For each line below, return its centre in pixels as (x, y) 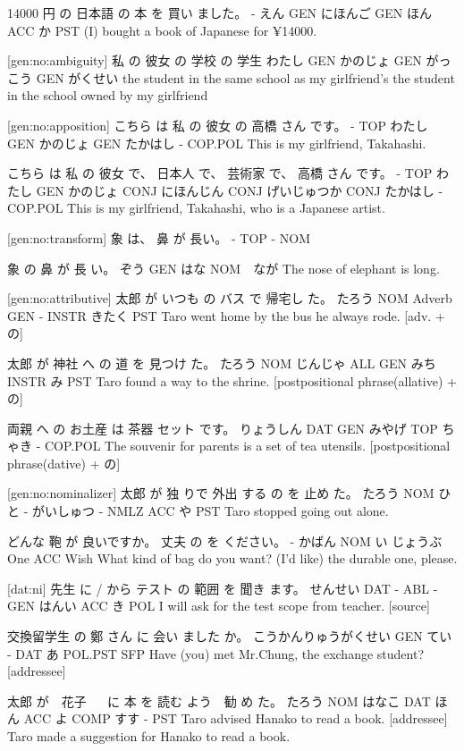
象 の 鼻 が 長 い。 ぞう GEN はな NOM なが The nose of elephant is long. (224, 268)
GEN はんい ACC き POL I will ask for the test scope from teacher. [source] (219, 606)
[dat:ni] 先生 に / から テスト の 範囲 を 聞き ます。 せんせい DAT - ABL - (223, 588)
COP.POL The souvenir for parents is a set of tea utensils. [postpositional (247, 446)
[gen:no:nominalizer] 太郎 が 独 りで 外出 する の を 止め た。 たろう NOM (221, 493)
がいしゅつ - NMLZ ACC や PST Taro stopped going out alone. (210, 511)
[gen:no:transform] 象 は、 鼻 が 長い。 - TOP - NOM (159, 237)
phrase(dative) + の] (64, 463)
